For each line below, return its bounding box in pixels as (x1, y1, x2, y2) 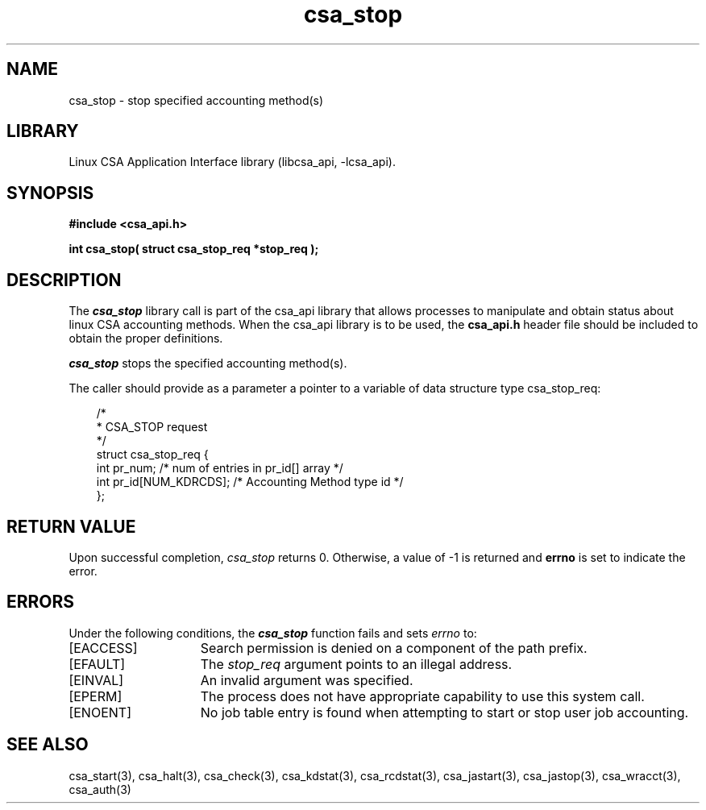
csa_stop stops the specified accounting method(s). (69, 356, 347, 371)
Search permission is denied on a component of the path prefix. (200, 639, 588, 656)
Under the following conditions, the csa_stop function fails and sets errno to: (69, 625, 477, 640)
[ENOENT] (69, 704, 131, 721)
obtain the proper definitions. (69, 331, 223, 346)
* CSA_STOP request (96, 420, 208, 434)
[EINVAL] (69, 671, 124, 688)
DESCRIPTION (6, 269, 122, 290)
